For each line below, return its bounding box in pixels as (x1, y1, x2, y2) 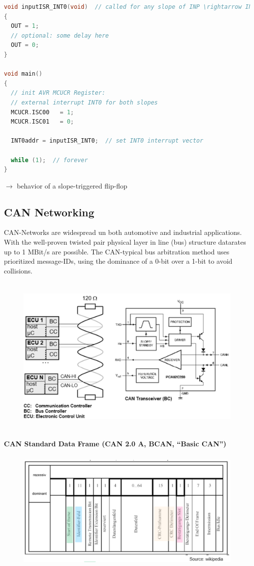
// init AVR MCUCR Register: (11, 89, 106, 97)
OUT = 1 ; (11, 22, 39, 30)
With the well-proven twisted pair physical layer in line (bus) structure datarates (4, 237, 246, 247)
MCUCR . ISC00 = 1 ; (11, 108, 74, 116)
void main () (4, 70, 42, 78)
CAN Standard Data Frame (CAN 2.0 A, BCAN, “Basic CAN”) (4, 439, 227, 449)
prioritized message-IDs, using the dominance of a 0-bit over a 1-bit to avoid (4, 256, 233, 266)
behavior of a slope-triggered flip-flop (17, 180, 127, 190)
